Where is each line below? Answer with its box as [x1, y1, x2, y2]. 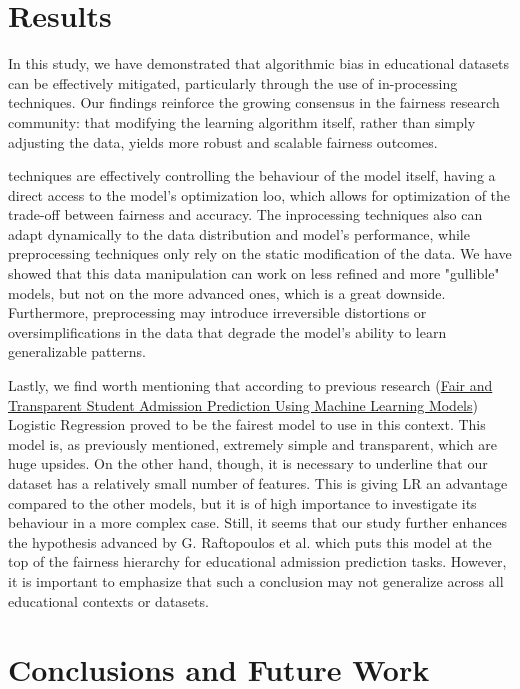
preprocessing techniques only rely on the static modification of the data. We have [8, 243, 512, 264]
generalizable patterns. [8, 341, 146, 362]
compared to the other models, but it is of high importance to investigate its [8, 492, 477, 513]
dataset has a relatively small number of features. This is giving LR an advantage [8, 473, 508, 493]
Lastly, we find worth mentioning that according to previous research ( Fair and [8, 375, 493, 396]
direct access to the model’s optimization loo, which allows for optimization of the [8, 184, 511, 205]
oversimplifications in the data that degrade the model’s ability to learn [8, 321, 447, 342]
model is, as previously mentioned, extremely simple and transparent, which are [8, 433, 498, 454]
